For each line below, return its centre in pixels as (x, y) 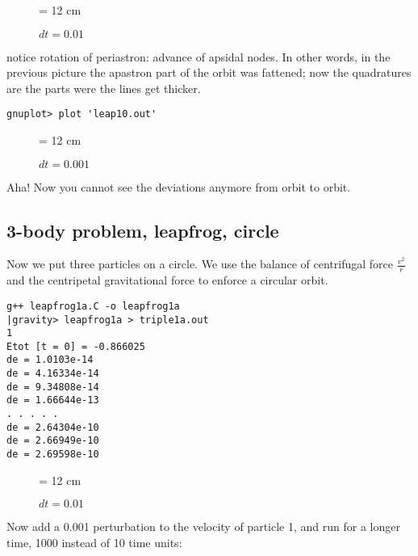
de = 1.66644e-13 (53, 400)
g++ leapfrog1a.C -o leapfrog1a (93, 306)
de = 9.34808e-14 (53, 387)
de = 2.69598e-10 (53, 455)
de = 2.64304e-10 (53, 427)
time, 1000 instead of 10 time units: (94, 542)
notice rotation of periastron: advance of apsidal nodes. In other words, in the (199, 56)
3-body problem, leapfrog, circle (143, 230)
